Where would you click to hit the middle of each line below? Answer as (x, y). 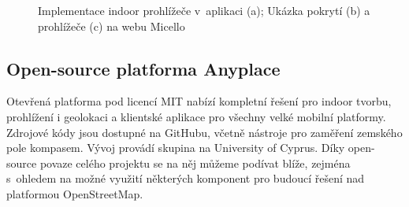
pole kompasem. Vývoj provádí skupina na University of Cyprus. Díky (176, 148)
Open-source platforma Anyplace (143, 68)
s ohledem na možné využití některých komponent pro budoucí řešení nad (186, 178)
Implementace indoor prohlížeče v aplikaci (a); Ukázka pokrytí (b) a (204, 10)
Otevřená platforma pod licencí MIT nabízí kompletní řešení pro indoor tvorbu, (199, 101)
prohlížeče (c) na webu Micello (112, 26)
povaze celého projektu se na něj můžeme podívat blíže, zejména (195, 163)
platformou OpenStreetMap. (75, 193)
